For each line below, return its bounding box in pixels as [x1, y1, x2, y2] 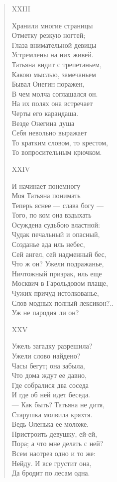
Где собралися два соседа [11, 379, 89, 390]
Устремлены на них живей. [11, 49, 94, 60]
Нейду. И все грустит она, [11, 458, 92, 468]
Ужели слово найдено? [11, 351, 81, 361]
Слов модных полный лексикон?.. [11, 297, 114, 308]
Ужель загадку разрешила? [11, 341, 93, 351]
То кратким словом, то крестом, [11, 137, 108, 147]
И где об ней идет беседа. [11, 389, 91, 400]
